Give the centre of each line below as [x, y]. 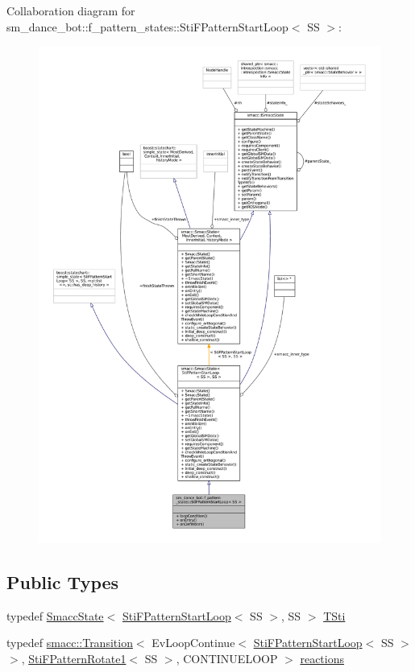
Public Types [63, 581]
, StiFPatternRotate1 [74, 658]
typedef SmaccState [55, 615]
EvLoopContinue [193, 643]
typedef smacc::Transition [70, 643]
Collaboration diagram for [71, 10]
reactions [322, 658]
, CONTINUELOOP [227, 658]
